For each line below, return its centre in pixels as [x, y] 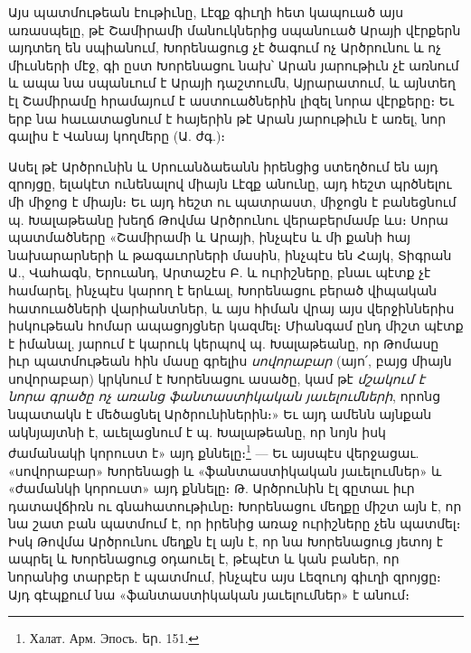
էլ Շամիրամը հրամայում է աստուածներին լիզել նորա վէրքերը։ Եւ [231, 100]
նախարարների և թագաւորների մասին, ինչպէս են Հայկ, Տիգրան [230, 254]
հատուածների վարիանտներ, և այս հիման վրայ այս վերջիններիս [231, 308]
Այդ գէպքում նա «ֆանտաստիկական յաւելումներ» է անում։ [209, 594]
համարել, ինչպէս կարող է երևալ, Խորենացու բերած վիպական [223, 289]
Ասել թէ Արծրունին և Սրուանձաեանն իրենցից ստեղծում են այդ [223, 166]
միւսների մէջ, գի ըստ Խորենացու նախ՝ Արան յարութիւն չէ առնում [234, 65]
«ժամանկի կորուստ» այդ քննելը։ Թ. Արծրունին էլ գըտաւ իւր [212, 488]
